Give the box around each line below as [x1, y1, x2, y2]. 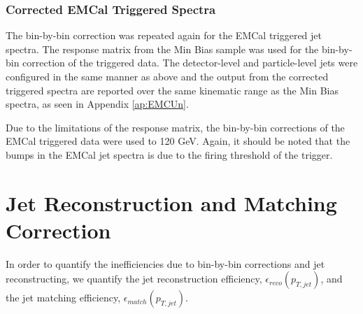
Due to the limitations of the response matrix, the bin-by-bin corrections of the [6, 120, 345, 134]
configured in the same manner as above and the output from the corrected [6, 69, 329, 83]
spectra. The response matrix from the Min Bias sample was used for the [6, 41, 319, 56]
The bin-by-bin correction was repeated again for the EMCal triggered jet [6, 28, 322, 43]
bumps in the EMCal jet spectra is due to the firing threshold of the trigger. [6, 147, 333, 162]
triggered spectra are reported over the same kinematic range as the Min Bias [6, 83, 339, 97]
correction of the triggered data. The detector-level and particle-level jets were [22, 55, 358, 70]
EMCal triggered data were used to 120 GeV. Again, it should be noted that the [6, 134, 350, 148]
